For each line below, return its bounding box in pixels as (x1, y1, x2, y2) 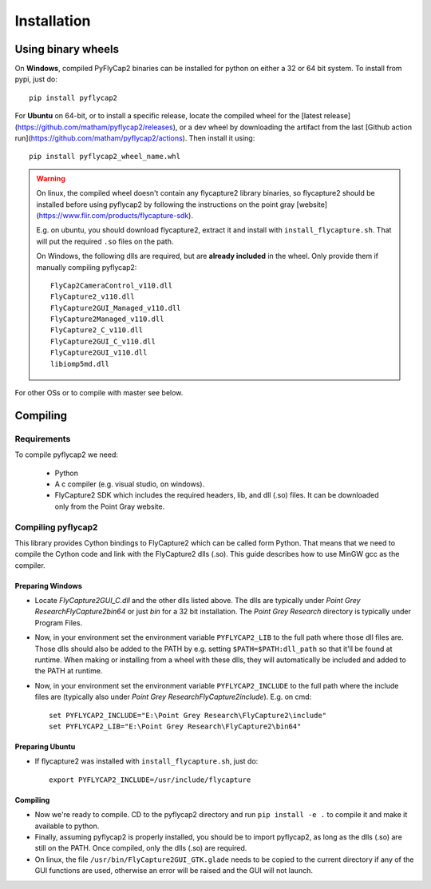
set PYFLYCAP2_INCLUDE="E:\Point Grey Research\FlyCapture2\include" (49, 711, 327, 720)
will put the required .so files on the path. (36, 236, 174, 246)
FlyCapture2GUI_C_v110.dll (50, 336, 156, 346)
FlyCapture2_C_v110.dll (50, 326, 144, 335)
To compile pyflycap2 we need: (14, 450, 119, 459)
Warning (36, 173, 65, 183)
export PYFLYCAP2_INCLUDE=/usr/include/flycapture (49, 775, 251, 784)
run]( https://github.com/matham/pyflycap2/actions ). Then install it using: (14, 133, 255, 143)
